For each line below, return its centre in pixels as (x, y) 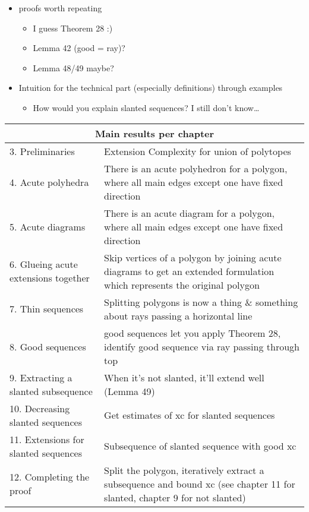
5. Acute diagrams (48, 226)
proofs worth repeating (60, 8)
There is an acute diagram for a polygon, (190, 213)
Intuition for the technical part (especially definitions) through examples (151, 88)
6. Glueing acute (44, 264)
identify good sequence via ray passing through (202, 346)
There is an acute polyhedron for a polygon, (196, 168)
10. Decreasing (40, 408)
